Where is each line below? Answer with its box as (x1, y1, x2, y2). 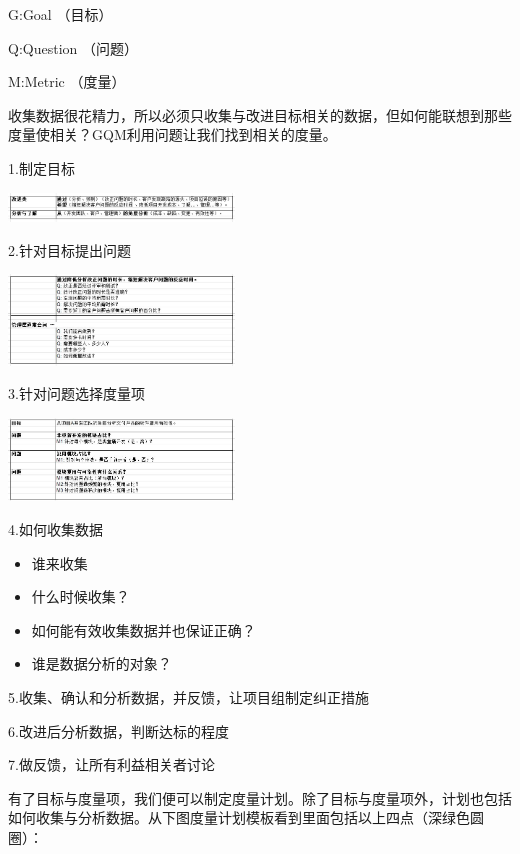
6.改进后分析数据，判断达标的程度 (8, 720, 229, 741)
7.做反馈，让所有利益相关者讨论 (8, 754, 215, 775)
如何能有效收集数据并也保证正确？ (31, 619, 256, 640)
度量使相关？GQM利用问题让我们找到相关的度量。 (8, 124, 337, 145)
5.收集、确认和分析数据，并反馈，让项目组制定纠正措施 (8, 686, 369, 707)
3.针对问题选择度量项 (8, 383, 145, 404)
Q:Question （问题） (8, 37, 138, 58)
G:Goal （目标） (8, 4, 113, 24)
